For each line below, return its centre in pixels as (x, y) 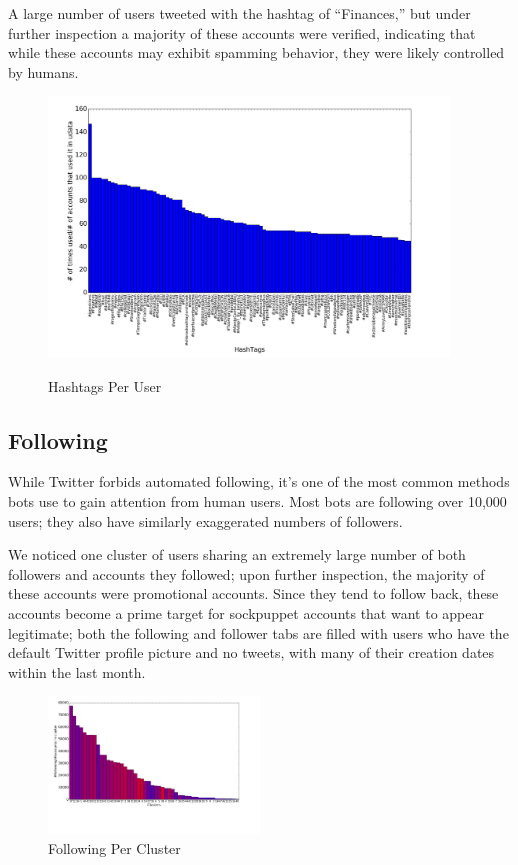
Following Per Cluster (114, 847)
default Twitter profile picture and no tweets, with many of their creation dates (251, 652)
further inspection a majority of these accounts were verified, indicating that (242, 32)
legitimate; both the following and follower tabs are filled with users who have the (258, 632)
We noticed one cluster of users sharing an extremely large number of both (237, 554)
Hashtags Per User (105, 385)
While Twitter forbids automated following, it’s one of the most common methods (259, 481)
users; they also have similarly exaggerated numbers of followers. (205, 520)
